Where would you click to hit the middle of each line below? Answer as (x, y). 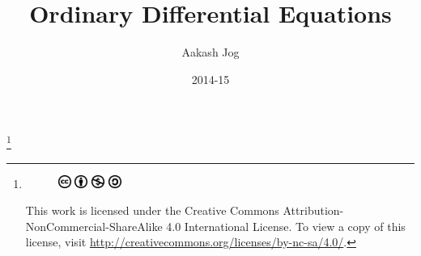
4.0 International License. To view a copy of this (286, 226)
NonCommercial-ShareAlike (94, 226)
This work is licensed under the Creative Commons (152, 210)
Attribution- (313, 210)
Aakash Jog (210, 52)
